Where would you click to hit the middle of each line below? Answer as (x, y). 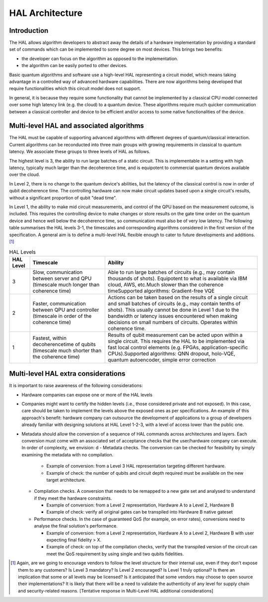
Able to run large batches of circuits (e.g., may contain (171, 272)
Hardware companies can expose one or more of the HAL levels (87, 395)
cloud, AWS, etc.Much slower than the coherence (166, 284)
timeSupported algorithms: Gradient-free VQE (161, 291)
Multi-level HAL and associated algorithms (76, 126)
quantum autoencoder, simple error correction (162, 359)
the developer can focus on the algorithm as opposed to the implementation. (100, 58)
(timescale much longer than (66, 284)
